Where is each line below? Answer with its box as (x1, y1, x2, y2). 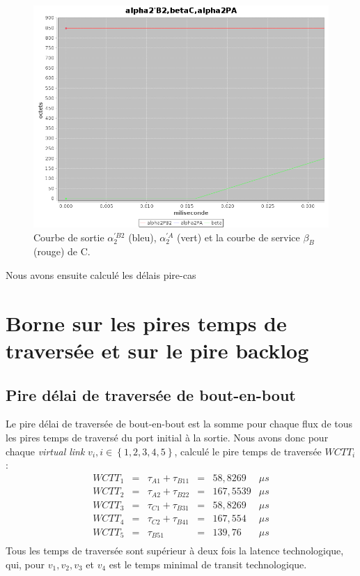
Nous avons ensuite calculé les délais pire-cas (6, 267, 196, 282)
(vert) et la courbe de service (177, 229, 300, 244)
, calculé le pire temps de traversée (174, 444, 322, 458)
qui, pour (6, 556, 45, 571)
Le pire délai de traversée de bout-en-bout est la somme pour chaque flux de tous (6, 416, 353, 431)
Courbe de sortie (33, 229, 104, 244)
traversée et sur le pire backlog (6, 335, 309, 364)
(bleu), (128, 229, 157, 244)
